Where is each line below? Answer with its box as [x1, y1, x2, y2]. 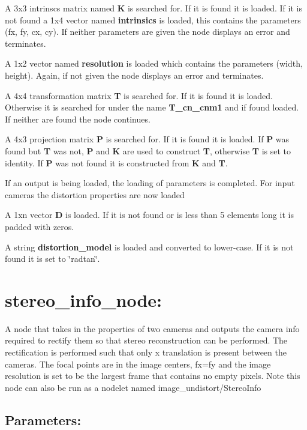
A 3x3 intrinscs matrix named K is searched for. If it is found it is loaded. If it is [5, 2, 302, 14]
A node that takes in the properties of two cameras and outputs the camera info [5, 322, 300, 335]
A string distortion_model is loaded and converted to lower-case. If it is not [5, 240, 294, 253]
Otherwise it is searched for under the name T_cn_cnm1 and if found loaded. [5, 101, 299, 114]
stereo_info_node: [5, 287, 162, 312]
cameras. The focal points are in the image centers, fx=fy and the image [5, 357, 271, 370]
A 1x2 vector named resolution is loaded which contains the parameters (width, [5, 57, 303, 70]
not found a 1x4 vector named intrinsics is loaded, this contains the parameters [5, 13, 301, 26]
